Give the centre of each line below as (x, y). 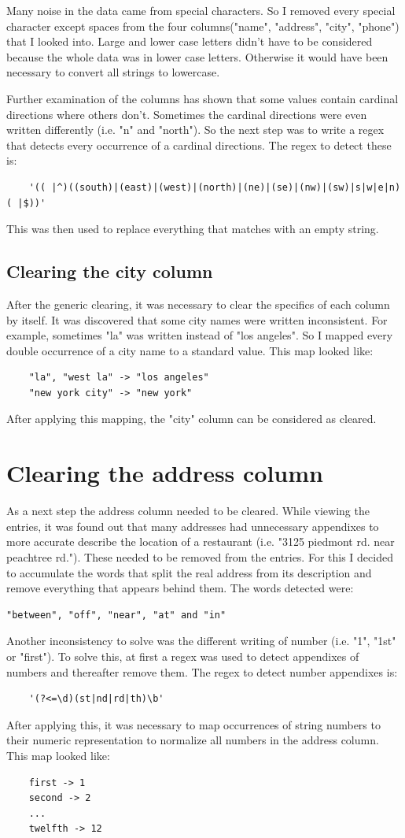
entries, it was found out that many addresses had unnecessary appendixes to (193, 526)
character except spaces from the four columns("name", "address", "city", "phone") (203, 26)
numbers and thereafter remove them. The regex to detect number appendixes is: (202, 671)
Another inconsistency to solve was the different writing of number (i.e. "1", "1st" (201, 641)
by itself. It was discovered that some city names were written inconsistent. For (197, 319)
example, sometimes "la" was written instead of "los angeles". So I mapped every (200, 335)
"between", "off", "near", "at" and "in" (116, 615)
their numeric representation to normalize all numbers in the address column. (193, 740)
